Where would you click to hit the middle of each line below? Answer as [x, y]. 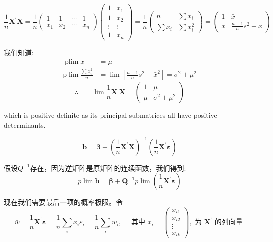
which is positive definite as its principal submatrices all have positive [111, 115]
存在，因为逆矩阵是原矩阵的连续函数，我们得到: [108, 167]
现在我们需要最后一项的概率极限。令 [63, 202]
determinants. [25, 124]
